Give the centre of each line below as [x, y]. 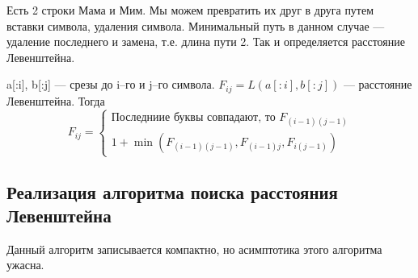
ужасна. [25, 265]
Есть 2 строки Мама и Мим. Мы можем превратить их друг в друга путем [190, 10]
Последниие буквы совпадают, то [193, 117]
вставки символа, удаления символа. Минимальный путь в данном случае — [196, 25]
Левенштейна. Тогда [56, 100]
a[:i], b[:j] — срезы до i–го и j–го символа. [111, 84]
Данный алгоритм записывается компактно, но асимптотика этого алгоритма [194, 249]
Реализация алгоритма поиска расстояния [172, 191]
